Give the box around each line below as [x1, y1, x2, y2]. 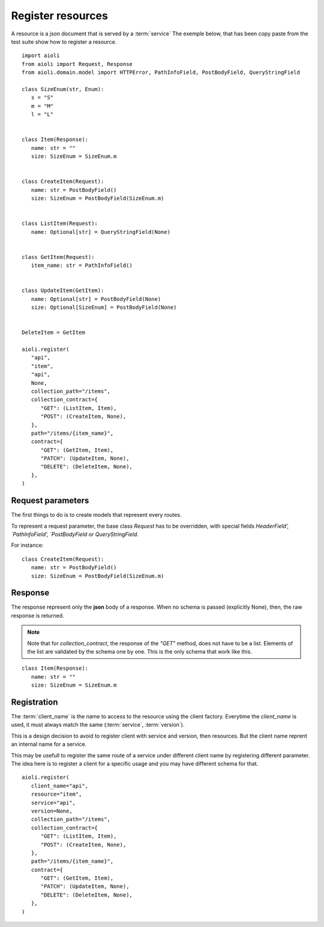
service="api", [31, 799, 76, 806]
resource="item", [31, 791, 82, 797]
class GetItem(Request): [22, 254, 95, 260]
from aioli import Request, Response [22, 61, 133, 67]
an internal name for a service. [11, 741, 87, 748]
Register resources [11, 9, 108, 22]
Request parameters [11, 495, 89, 506]
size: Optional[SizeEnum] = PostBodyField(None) [31, 304, 177, 311]
